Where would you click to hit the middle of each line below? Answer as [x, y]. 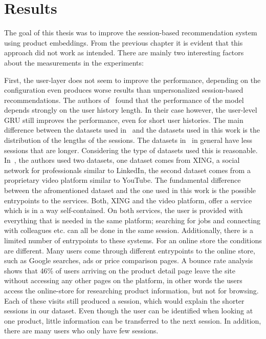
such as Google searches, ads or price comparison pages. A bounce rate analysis [129, 260]
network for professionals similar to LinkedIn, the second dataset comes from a [127, 170]
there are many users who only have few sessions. [81, 331]
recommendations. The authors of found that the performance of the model [124, 100]
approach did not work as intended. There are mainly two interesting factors [124, 52]
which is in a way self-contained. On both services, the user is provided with [124, 210]
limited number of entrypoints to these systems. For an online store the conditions [133, 240]
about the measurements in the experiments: [74, 62]
